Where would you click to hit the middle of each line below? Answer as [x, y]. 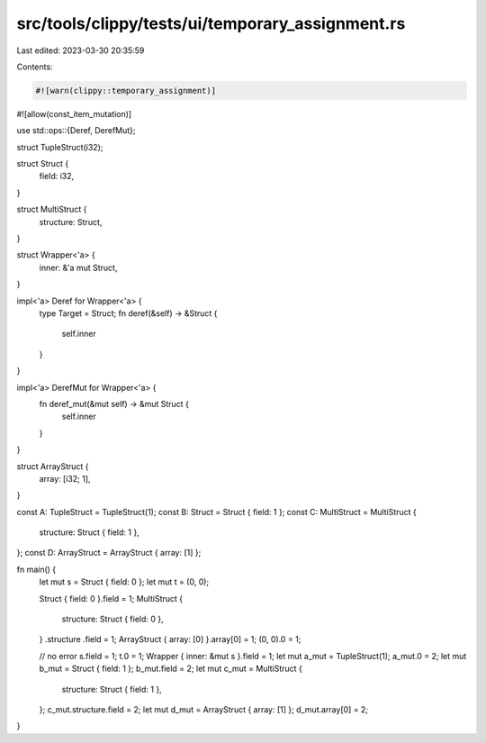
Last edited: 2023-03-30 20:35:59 [81, 50]
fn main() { [36, 569]
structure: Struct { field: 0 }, [112, 619]
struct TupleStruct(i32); [60, 147]
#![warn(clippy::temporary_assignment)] [126, 91]
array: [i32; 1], [65, 478]
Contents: [35, 67]
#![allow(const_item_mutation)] [74, 113]
